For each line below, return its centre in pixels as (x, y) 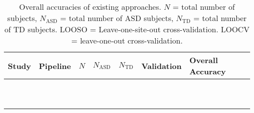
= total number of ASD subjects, (117, 18)
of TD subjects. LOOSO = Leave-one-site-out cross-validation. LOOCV (127, 29)
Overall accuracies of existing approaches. (90, 7)
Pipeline (55, 66)
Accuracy (208, 71)
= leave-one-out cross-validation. (127, 40)
